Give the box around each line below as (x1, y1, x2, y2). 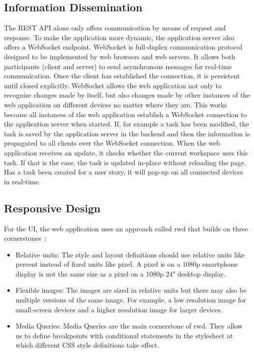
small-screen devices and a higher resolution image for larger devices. (15, 304, 223, 314)
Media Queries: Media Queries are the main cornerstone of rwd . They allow (15, 321, 243, 331)
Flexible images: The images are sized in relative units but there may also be (15, 285, 247, 295)
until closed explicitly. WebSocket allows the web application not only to (4, 80, 222, 90)
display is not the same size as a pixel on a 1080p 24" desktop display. (15, 268, 226, 278)
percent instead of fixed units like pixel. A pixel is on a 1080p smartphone (15, 259, 238, 269)
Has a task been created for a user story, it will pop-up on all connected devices (4, 167, 244, 177)
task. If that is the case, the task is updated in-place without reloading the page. (4, 157, 246, 167)
